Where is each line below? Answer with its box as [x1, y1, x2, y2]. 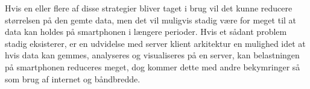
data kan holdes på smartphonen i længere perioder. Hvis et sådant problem [5, 25, 287, 38]
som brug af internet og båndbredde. [5, 72, 141, 85]
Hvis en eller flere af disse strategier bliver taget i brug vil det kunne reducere [5, 2, 293, 14]
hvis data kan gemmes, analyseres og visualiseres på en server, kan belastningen [5, 49, 300, 61]
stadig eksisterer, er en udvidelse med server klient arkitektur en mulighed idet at [5, 37, 306, 49]
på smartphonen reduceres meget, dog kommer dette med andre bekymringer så [5, 60, 300, 73]
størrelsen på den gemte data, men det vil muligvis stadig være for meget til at [5, 13, 297, 26]
